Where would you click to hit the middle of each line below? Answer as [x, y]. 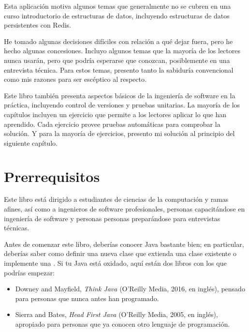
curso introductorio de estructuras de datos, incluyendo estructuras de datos [117, 15]
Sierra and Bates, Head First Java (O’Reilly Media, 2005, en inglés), [117, 314]
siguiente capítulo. [31, 143]
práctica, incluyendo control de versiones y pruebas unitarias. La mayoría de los [122, 105]
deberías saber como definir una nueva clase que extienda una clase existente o [120, 253]
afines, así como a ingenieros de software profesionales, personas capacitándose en [124, 209]
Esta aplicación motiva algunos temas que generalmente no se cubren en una [117, 6]
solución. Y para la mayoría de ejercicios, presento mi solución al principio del [119, 133]
